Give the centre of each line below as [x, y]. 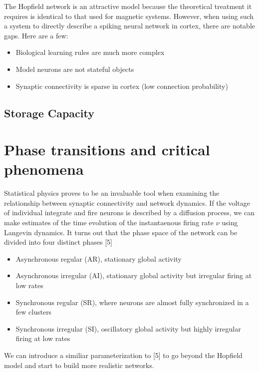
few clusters [34, 312]
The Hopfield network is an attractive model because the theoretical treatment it [128, 6]
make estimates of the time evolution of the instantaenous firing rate [109, 222]
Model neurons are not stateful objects [75, 69]
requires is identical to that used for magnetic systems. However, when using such [129, 16]
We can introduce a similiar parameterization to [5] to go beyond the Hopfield [123, 355]
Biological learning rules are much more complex [90, 52]
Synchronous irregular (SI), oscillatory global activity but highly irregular [128, 328]
